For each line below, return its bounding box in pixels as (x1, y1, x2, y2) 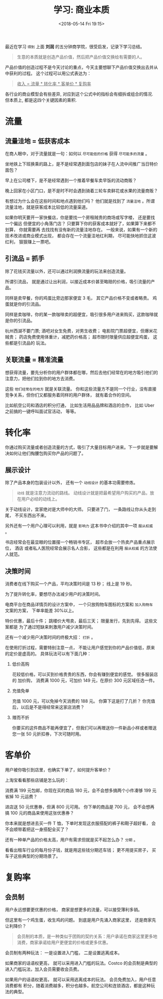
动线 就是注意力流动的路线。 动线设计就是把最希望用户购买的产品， (16, 490, 150, 496)
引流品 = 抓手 (5, 254, 45, 263)
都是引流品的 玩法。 (9, 340, 49, 346)
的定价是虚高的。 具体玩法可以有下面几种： (5, 651, 91, 657)
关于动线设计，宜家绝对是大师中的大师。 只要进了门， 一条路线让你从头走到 (5, 506, 156, 512)
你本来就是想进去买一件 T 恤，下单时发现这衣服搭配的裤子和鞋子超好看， (5, 821, 150, 826)
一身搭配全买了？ (34, 826, 69, 832)
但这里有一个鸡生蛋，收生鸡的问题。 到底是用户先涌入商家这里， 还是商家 (5, 917, 152, 923)
